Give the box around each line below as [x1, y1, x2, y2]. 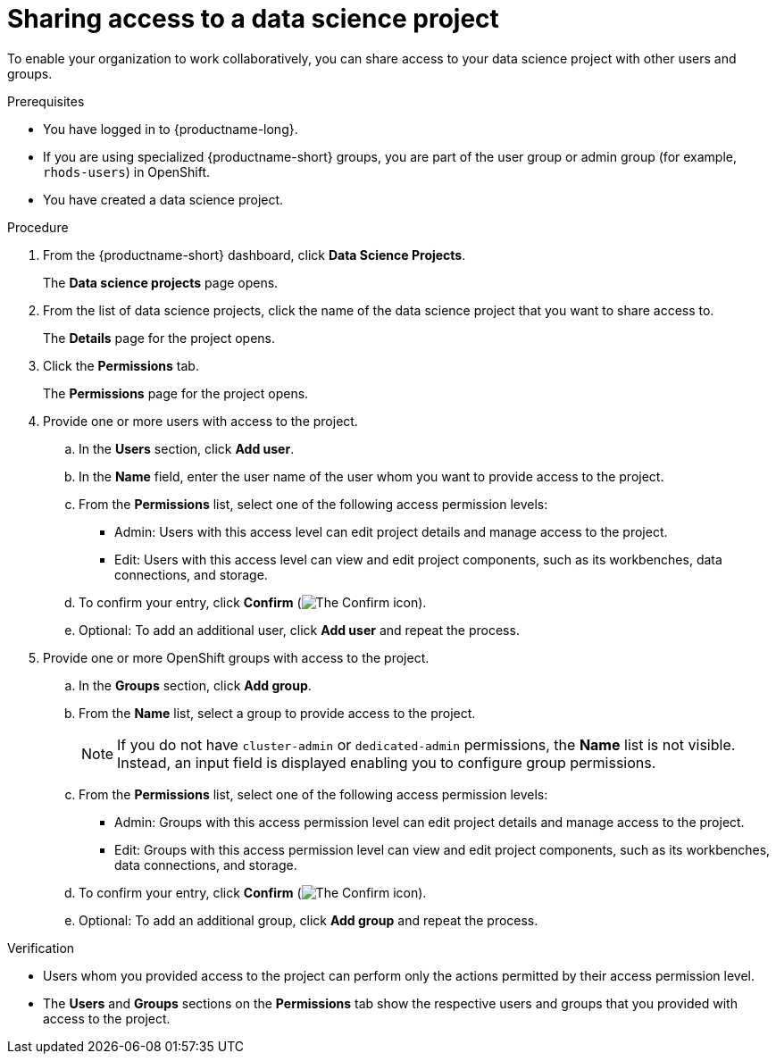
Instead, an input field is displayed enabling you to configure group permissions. [117, 753, 656, 772]
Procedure [7, 219, 69, 235]
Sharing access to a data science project [7, 4, 499, 34]
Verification [7, 940, 75, 956]
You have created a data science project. [43, 191, 284, 207]
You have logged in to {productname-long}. [43, 121, 298, 137]
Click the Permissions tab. [43, 357, 199, 373]
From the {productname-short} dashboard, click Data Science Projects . [43, 246, 466, 263]
